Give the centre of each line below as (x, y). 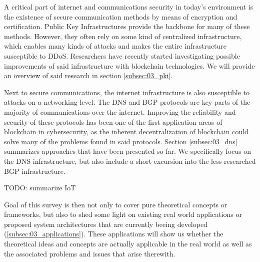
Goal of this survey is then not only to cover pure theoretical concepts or (116, 204)
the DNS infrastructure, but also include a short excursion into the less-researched (130, 161)
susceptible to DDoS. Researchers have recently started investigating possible (122, 55)
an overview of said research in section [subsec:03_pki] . (88, 75)
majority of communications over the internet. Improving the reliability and (120, 111)
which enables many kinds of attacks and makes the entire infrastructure (115, 46)
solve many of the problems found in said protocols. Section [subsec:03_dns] (121, 141)
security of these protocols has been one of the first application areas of (113, 121)
